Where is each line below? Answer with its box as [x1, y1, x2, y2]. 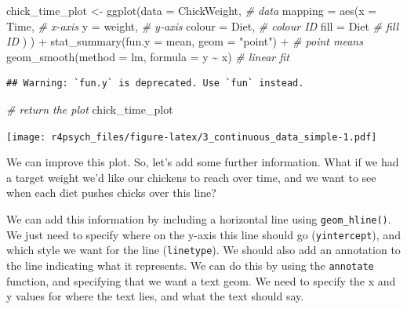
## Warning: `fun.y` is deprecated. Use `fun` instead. [6, 78, 304, 89]
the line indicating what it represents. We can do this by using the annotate [6, 256, 374, 273]
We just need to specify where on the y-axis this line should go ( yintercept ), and [6, 226, 401, 242]
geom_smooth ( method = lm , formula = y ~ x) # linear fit [6, 48, 289, 64]
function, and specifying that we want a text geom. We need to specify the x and [6, 272, 396, 289]
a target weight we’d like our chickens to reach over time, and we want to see [6, 169, 376, 185]
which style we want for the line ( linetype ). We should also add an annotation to [6, 242, 401, 258]
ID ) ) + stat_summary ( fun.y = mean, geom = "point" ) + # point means [6, 33, 363, 49]
